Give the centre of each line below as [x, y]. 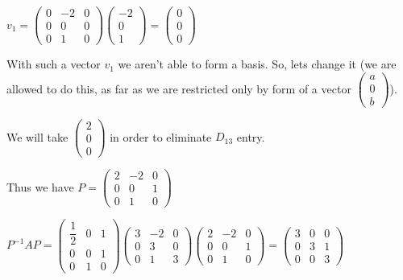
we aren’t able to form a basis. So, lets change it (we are [257, 64]
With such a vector [54, 64]
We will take [37, 136]
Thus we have [40, 186]
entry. [251, 136]
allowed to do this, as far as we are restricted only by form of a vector [179, 88]
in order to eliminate [161, 136]
